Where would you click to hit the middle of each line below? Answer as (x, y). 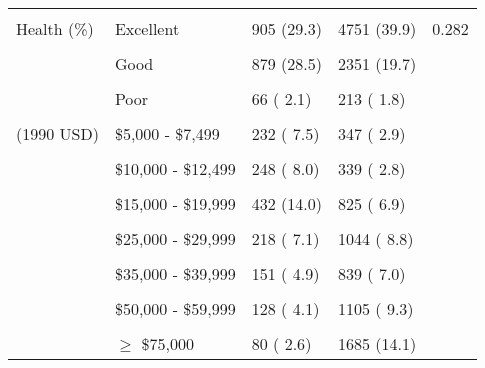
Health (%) (55, 28)
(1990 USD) (57, 133)
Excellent (147, 28)
